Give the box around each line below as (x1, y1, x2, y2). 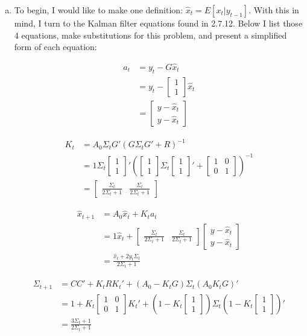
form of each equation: (14, 40, 97, 53)
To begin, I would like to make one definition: (14, 4, 183, 16)
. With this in (248, 4, 299, 16)
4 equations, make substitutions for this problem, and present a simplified (14, 28, 287, 41)
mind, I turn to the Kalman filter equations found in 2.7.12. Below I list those (14, 17, 303, 29)
